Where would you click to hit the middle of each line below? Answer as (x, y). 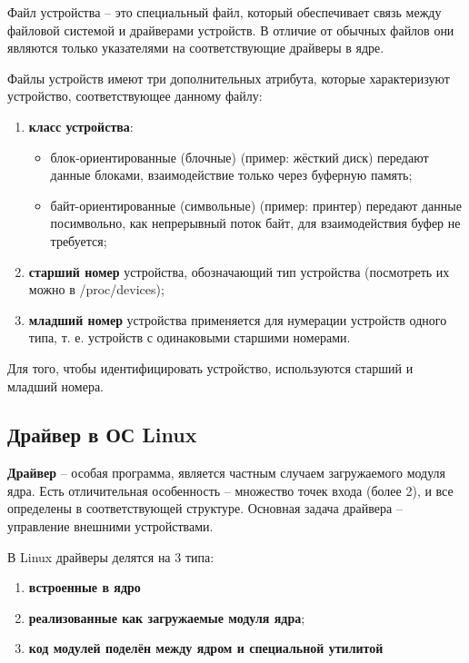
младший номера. (56, 386)
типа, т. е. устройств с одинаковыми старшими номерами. (190, 337)
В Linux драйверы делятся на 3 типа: (111, 556)
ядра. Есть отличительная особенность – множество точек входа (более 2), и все (230, 490)
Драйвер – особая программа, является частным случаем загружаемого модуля (227, 473)
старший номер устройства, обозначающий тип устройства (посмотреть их (239, 271)
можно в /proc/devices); (96, 289)
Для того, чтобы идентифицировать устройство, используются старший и (210, 367)
